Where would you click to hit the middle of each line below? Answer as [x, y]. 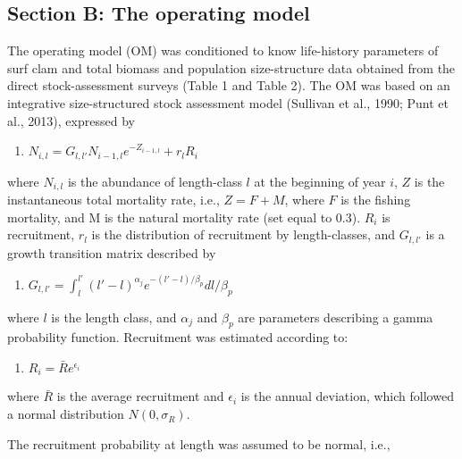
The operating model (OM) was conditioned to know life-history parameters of [223, 50]
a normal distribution [66, 414]
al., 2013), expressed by [71, 120]
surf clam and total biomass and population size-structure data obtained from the [231, 67]
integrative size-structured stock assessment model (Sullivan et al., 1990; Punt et [228, 102]
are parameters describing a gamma [336, 317]
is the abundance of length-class [155, 181]
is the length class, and [114, 317]
